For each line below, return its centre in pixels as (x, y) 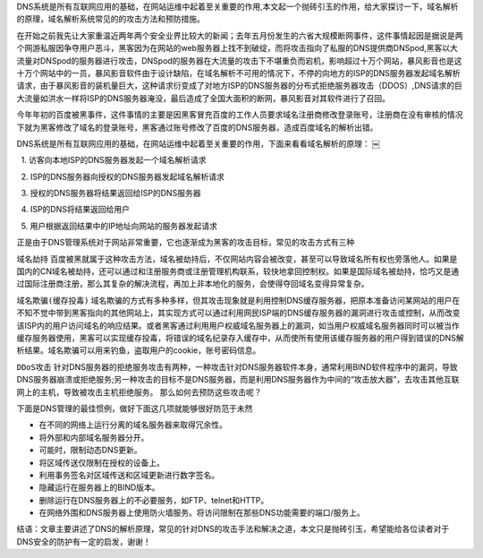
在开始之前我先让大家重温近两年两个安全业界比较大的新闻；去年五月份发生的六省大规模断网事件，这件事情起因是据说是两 (240, 35)
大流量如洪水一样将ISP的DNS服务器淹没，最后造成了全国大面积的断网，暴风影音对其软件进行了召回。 (203, 98)
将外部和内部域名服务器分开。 (94, 437)
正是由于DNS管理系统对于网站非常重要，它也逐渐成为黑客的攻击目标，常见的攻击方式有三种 (186, 243)
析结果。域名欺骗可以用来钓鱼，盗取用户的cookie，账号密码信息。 (139, 350)
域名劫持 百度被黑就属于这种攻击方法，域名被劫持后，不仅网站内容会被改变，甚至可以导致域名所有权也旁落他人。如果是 (237, 259)
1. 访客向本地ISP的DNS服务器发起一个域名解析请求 (114, 160)
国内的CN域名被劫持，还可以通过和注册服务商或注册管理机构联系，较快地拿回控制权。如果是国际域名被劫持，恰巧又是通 (238, 271)
